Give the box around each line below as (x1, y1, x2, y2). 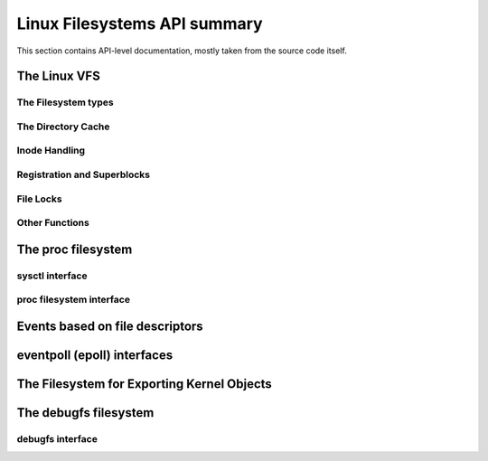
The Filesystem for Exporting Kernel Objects (16, 376, 273, 391)
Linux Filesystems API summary (16, 14, 263, 33)
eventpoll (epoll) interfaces (16, 347, 174, 362)
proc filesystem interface (16, 294, 131, 306)
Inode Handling (16, 145, 86, 157)
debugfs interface (16, 432, 99, 445)
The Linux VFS (16, 69, 101, 84)
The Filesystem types (16, 96, 114, 108)
